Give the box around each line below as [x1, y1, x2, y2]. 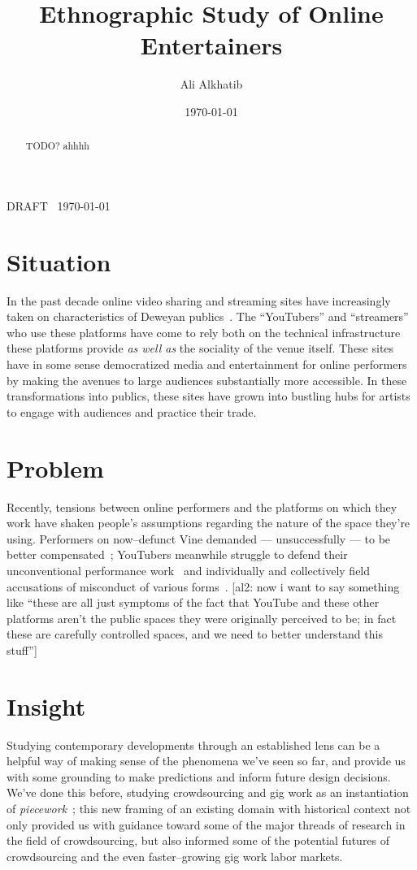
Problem [7, 451, 104, 484]
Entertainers [140, 28, 283, 62]
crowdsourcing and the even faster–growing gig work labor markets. [7, 847, 343, 864]
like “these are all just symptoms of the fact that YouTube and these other [7, 594, 380, 611]
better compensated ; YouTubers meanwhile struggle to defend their [7, 546, 348, 563]
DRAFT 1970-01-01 [7, 197, 111, 214]
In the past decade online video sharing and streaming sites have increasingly [7, 292, 391, 309]
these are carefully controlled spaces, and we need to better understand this [7, 625, 383, 643]
